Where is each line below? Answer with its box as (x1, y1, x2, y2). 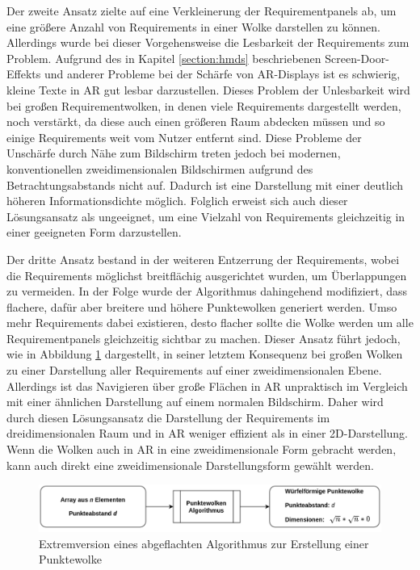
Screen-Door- (325, 49, 389, 66)
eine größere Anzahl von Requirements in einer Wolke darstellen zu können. (6, 18, 380, 35)
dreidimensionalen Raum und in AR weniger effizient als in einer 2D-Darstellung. (6, 425, 408, 442)
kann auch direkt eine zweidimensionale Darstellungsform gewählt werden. (6, 456, 374, 473)
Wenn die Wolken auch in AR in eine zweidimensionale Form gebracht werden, (6, 441, 397, 458)
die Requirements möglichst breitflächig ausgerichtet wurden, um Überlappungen (6, 266, 407, 283)
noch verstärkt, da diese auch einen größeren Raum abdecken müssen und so (6, 113, 385, 130)
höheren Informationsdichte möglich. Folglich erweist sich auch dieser (6, 192, 348, 209)
